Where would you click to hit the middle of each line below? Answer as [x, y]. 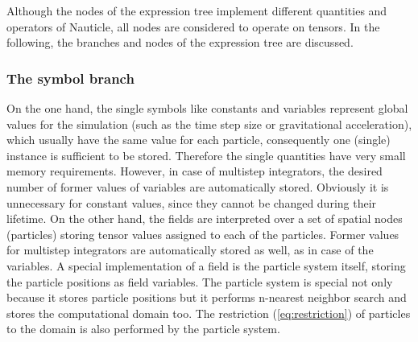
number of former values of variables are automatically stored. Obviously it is [198, 186]
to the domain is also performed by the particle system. [143, 329]
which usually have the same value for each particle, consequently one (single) [199, 140]
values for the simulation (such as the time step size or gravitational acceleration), [209, 124]
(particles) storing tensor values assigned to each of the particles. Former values [203, 234]
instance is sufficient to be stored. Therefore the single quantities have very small [206, 155]
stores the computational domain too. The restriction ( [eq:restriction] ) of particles [209, 313]
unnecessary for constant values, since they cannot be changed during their [192, 202]
